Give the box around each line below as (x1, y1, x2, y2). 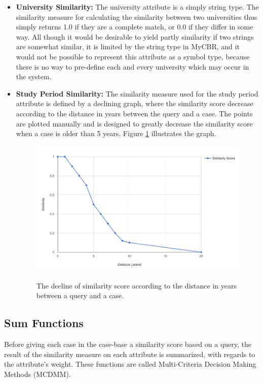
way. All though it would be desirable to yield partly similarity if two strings (16, 31, 254, 42)
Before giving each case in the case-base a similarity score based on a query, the (4, 339, 252, 349)
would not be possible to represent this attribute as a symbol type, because (16, 51, 250, 61)
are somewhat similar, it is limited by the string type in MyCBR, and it (16, 41, 240, 52)
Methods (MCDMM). (4, 368, 71, 379)
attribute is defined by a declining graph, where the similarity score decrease (16, 98, 253, 109)
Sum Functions (4, 315, 84, 331)
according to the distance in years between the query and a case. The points (16, 108, 253, 118)
